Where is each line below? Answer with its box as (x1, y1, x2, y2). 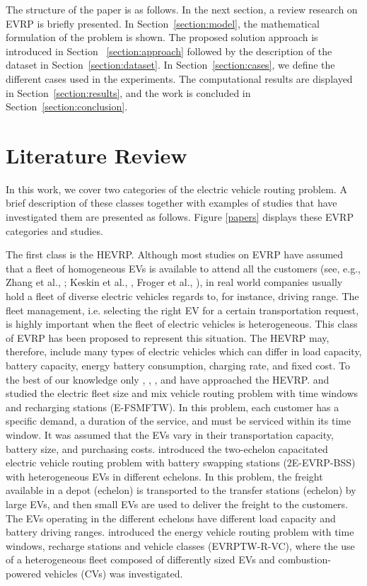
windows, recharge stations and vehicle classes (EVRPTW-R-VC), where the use (6, 538, 355, 553)
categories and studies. (6, 223, 103, 238)
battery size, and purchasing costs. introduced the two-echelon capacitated (6, 441, 328, 456)
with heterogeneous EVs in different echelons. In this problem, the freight (6, 469, 323, 483)
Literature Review (6, 140, 187, 169)
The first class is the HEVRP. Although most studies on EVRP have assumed (6, 247, 344, 262)
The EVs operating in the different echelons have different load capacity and (6, 510, 336, 525)
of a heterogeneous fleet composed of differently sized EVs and (6, 552, 275, 567)
